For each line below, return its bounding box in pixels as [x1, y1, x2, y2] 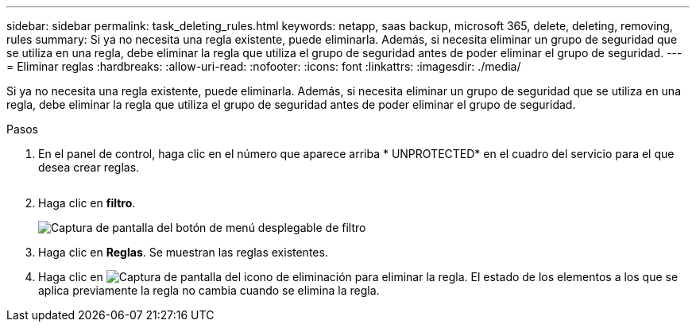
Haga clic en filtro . [38, 196, 136, 210]
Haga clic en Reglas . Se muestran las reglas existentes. [38, 245, 328, 259]
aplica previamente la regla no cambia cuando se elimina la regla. [38, 284, 380, 297]
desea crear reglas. [38, 160, 140, 174]
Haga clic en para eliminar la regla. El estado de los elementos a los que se [38, 270, 679, 284]
